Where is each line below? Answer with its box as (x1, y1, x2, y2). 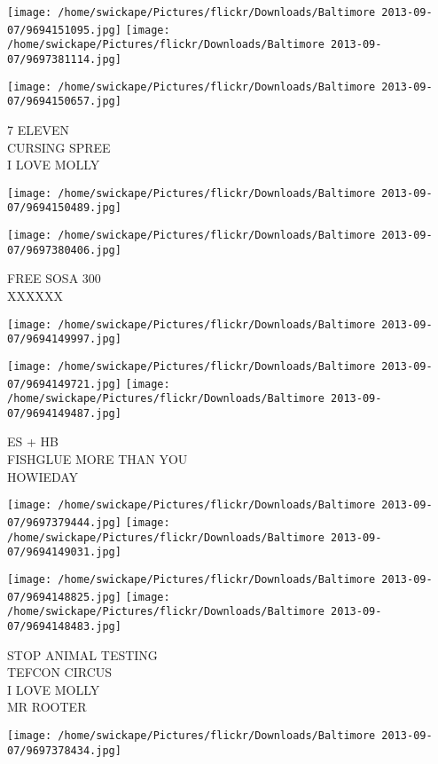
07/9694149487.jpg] (7, 406, 121, 420)
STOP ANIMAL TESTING (7, 645, 158, 664)
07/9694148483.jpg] (7, 619, 121, 633)
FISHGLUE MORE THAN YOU (7, 450, 188, 469)
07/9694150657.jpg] (7, 95, 121, 108)
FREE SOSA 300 (7, 269, 101, 287)
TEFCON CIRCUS (7, 663, 113, 681)
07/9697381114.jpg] (7, 52, 121, 66)
